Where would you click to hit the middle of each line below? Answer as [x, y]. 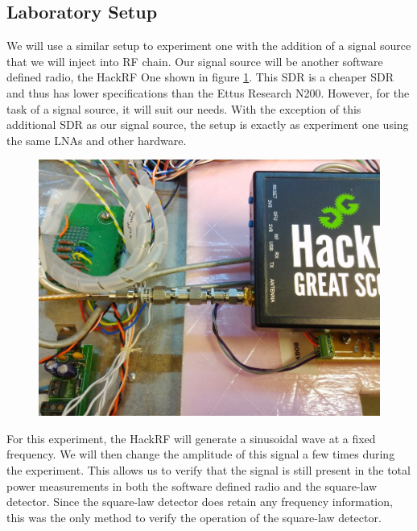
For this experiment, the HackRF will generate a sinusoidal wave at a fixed [191, 438]
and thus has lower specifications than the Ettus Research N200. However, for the [208, 92]
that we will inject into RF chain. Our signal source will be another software [195, 61]
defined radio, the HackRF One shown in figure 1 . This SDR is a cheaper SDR [200, 77]
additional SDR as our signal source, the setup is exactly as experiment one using [208, 124]
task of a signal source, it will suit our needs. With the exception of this [184, 108]
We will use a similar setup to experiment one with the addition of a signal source [209, 46]
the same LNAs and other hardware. [97, 140]
